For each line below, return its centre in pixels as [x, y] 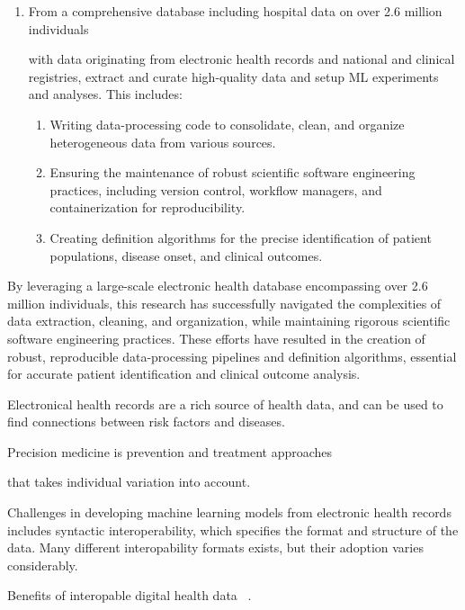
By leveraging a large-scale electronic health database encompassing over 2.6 [218, 286]
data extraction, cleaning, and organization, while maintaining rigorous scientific [229, 321]
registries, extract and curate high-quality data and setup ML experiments [233, 76]
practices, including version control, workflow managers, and [216, 189]
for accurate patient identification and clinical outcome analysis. [184, 374]
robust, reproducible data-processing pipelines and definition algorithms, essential [232, 356]
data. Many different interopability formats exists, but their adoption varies [215, 547]
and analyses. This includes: [105, 94]
